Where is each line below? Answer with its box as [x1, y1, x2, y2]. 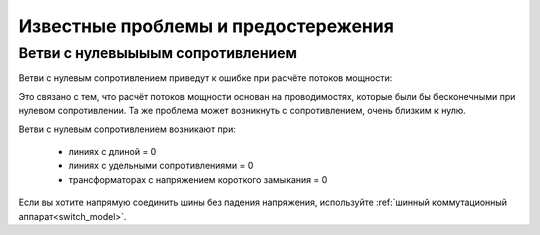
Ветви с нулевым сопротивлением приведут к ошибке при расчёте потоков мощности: [18, 72, 393, 84]
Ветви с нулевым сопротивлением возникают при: [18, 123, 237, 135]
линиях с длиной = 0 [68, 145, 157, 157]
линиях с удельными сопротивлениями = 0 [68, 160, 254, 172]
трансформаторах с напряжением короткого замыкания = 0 [68, 173, 328, 185]
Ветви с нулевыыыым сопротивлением [18, 44, 298, 62]
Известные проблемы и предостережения [18, 15, 395, 37]
